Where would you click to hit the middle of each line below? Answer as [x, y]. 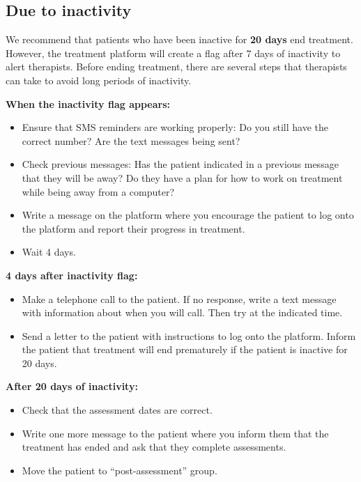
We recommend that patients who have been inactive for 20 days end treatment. [179, 39]
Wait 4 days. [49, 252]
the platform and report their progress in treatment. [133, 228]
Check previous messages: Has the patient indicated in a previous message [180, 164]
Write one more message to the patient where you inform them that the [175, 433]
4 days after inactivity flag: [72, 275]
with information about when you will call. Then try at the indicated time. [182, 312]
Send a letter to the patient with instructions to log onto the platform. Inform [189, 335]
